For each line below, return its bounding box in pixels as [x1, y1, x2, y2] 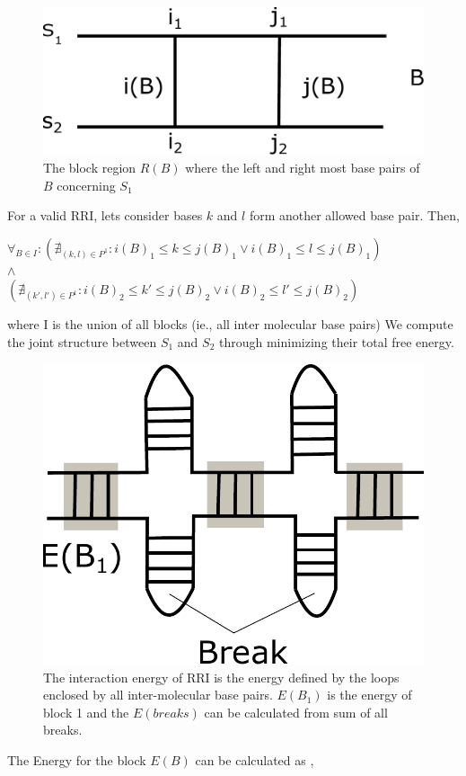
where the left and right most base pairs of [185, 157, 420, 176]
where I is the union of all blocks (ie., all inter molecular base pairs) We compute [7, 315, 453, 334]
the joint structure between [7, 332, 157, 351]
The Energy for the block [7, 750, 146, 769]
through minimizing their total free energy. [219, 332, 454, 351]
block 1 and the [43, 702, 129, 721]
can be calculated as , [195, 750, 314, 769]
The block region [43, 157, 136, 176]
